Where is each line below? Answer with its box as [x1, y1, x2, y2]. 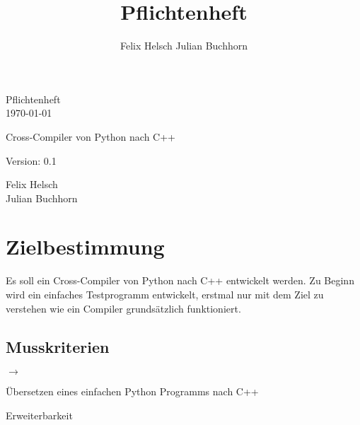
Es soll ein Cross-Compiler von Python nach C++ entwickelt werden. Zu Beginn [6, 273, 354, 288]
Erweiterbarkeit [6, 407, 73, 422]
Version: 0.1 [6, 153, 57, 168]
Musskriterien [6, 335, 110, 357]
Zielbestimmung [6, 232, 165, 261]
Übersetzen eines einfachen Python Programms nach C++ [6, 384, 259, 399]
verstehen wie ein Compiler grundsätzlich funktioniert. [6, 301, 241, 315]
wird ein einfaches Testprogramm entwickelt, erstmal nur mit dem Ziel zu [6, 287, 324, 301]
